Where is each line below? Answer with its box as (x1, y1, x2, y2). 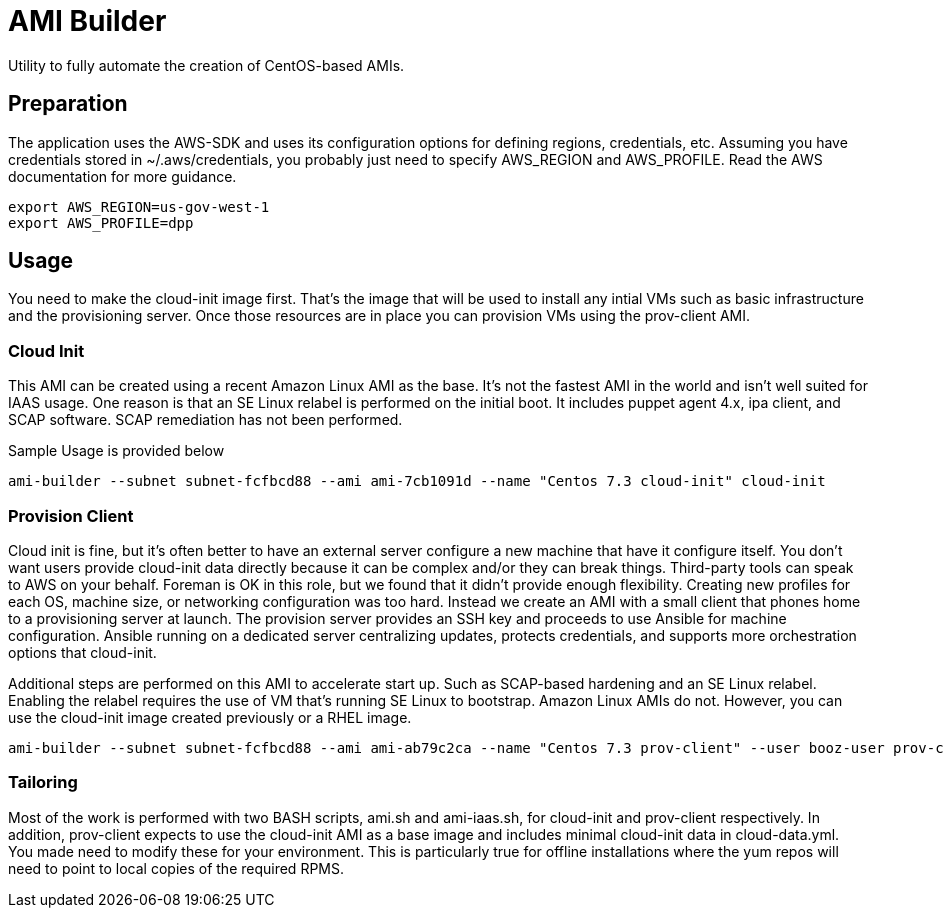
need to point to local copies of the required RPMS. (8, 859, 344, 877)
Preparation (8, 91, 128, 117)
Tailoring (8, 772, 78, 793)
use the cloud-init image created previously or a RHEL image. (8, 708, 412, 726)
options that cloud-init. (8, 643, 157, 661)
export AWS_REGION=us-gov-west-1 (8, 198, 270, 215)
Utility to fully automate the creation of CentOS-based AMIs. (8, 56, 405, 74)
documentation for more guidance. (8, 167, 237, 185)
